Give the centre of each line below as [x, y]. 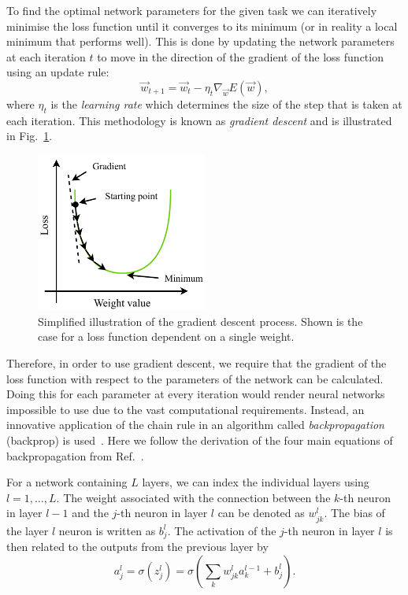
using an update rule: [58, 72]
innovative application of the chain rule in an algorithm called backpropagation [195, 425]
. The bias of [354, 513]
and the [90, 513]
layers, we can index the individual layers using [256, 482]
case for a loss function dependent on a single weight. [166, 336]
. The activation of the [222, 530]
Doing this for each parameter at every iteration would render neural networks [196, 394]
